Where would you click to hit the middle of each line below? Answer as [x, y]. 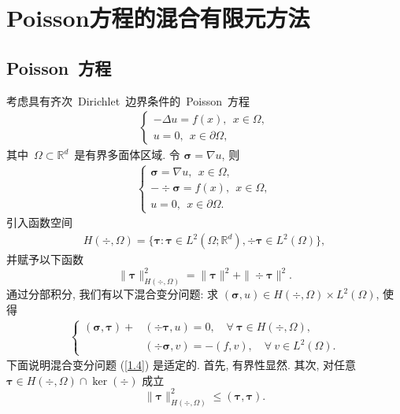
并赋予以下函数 [45, 259]
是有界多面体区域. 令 [127, 155]
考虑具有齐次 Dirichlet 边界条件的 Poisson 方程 [128, 100]
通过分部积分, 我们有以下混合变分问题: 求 [113, 294]
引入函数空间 [39, 222]
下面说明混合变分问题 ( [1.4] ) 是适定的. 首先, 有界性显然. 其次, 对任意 [181, 365]
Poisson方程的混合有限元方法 [158, 18]
